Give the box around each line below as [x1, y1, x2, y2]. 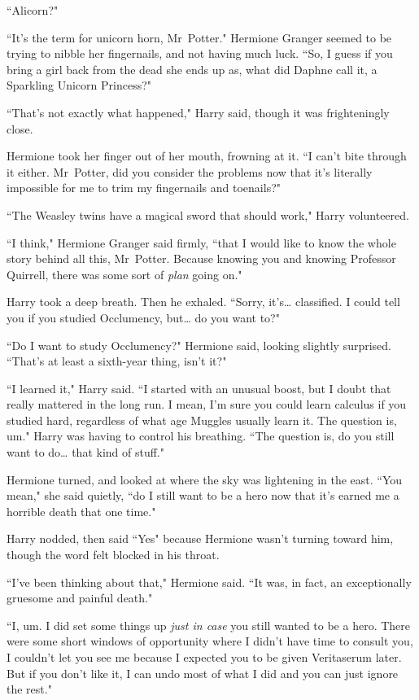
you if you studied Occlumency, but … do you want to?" [7, 308, 280, 326]
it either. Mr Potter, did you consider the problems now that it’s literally [7, 163, 373, 180]
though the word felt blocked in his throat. [7, 546, 220, 563]
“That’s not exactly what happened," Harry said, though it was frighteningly [7, 103, 390, 120]
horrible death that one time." [7, 502, 156, 519]
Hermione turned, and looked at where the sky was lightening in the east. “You [7, 470, 403, 488]
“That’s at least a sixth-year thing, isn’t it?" [7, 352, 227, 370]
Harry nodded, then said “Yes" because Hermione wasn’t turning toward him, [7, 530, 394, 547]
